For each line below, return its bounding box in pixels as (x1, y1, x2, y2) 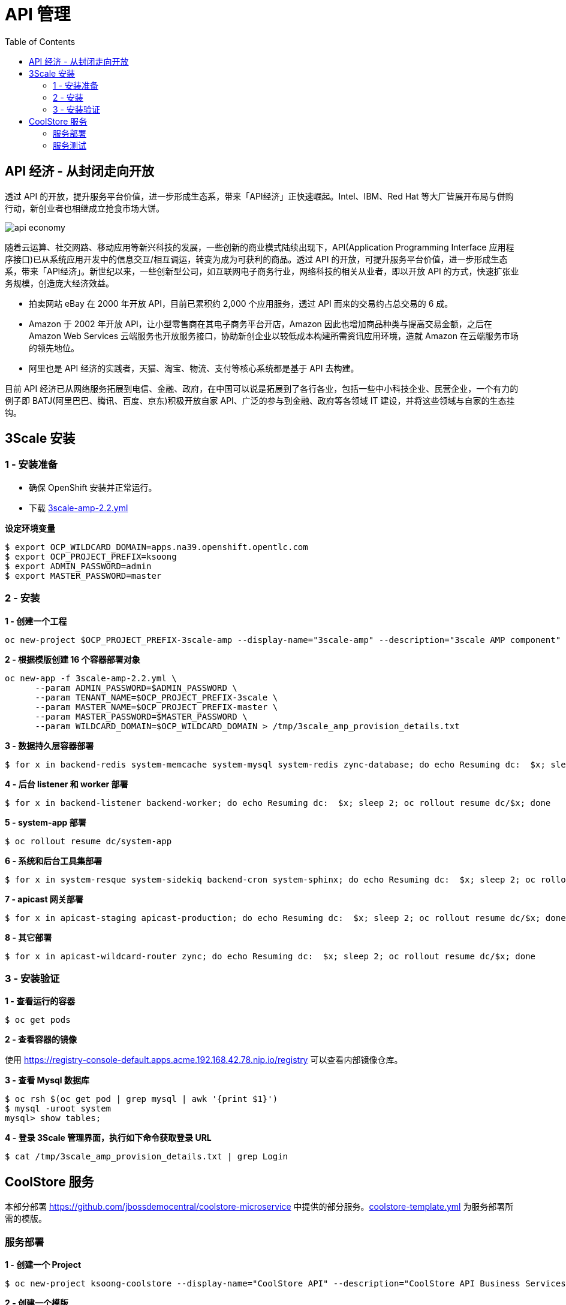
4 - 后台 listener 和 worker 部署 (5, 778, 128, 789)
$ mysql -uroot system (5, 1104, 112, 1114)
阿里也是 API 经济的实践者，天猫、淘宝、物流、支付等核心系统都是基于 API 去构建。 (29, 362, 359, 373)
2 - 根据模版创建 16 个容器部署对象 (5, 654, 140, 664)
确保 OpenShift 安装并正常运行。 (29, 482, 157, 493)
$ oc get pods (5, 1015, 71, 1025)
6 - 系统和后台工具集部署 (5, 855, 103, 866)
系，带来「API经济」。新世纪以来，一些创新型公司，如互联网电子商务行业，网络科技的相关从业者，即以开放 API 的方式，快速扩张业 (5, 265, 519, 276)
